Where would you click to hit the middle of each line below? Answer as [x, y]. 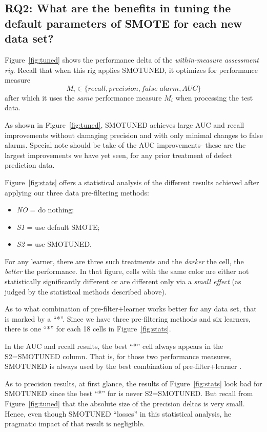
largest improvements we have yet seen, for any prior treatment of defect [119, 155]
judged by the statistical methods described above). [86, 291]
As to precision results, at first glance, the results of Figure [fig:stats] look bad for [133, 383]
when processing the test [214, 97]
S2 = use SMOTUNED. [54, 244]
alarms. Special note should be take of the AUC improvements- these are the [125, 145]
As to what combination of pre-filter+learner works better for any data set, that [131, 309]
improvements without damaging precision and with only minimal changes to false [134, 135]
